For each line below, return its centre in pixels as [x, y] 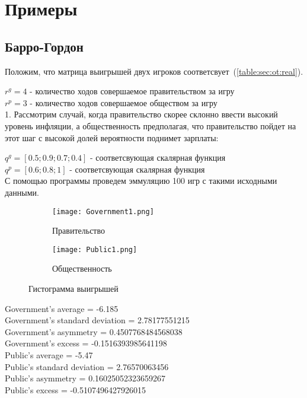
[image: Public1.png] [95, 249]
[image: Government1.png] [103, 211]
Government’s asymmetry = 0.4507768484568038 [94, 331]
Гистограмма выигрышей [73, 289]
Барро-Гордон [44, 46]
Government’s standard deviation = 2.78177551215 [97, 320]
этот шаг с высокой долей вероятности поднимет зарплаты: [112, 137]
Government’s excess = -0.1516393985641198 [86, 343]
